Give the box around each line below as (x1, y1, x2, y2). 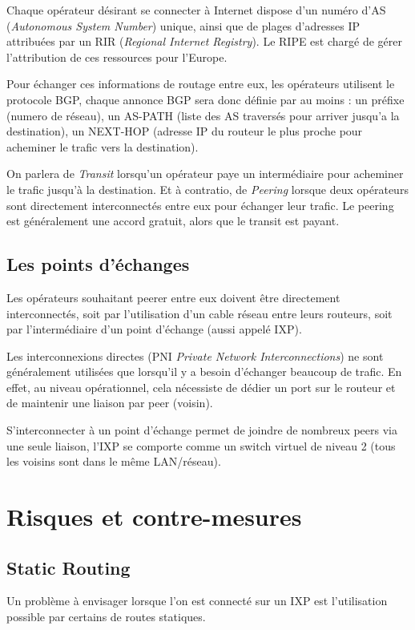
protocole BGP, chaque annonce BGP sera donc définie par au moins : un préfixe (6, 91, 405, 107)
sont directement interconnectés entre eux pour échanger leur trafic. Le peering (6, 196, 394, 213)
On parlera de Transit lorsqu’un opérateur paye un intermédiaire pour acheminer (6, 165, 404, 182)
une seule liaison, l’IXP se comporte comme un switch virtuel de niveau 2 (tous (6, 437, 396, 454)
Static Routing (6, 555, 131, 580)
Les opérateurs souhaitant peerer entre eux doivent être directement (6, 289, 340, 305)
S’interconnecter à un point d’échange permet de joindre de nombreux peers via (6, 422, 397, 438)
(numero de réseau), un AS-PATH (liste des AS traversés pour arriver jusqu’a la (6, 107, 400, 123)
